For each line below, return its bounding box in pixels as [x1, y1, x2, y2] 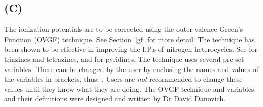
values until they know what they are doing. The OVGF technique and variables [4, 83, 254, 94]
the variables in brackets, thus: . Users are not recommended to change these [4, 74, 243, 84]
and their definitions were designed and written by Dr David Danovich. [4, 93, 226, 104]
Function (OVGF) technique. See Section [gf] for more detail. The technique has [4, 33, 255, 44]
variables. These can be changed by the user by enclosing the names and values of [4, 63, 258, 74]
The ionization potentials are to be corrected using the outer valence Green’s [4, 24, 243, 34]
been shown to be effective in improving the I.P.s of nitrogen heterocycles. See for [4, 44, 258, 54]
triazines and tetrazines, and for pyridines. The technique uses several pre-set [4, 53, 244, 64]
